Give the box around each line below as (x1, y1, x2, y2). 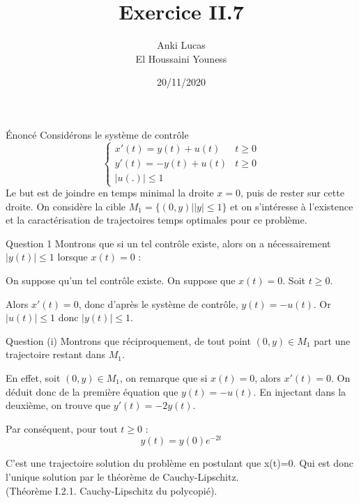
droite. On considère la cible (6, 199, 126, 213)
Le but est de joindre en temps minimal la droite (6, 185, 214, 200)
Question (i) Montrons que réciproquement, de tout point (6, 333, 251, 348)
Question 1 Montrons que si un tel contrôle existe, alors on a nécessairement (6, 235, 331, 250)
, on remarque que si (120, 371, 208, 385)
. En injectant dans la (253, 384, 346, 398)
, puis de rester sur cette (240, 185, 344, 200)
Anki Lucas (157, 38, 206, 52)
